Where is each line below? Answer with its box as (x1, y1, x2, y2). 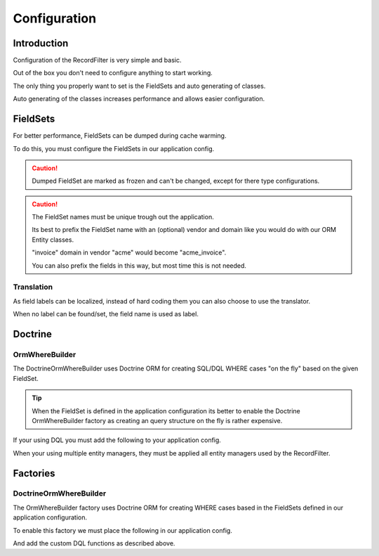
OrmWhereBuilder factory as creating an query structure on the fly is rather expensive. (32, 416, 283, 425)
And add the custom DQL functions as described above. (13, 539, 175, 548)
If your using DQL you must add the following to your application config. (13, 436, 221, 444)
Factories (13, 467, 55, 479)
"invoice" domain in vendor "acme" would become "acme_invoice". (32, 248, 227, 257)
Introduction (13, 37, 69, 49)
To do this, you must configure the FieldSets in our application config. (13, 144, 215, 153)
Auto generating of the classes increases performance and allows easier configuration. (13, 95, 265, 103)
